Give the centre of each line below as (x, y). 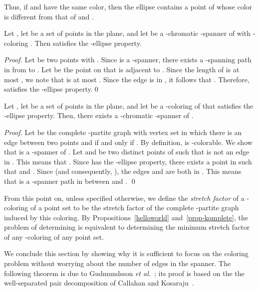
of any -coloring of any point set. (54, 236)
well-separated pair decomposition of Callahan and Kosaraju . (99, 283)
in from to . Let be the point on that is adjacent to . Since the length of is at (122, 69)
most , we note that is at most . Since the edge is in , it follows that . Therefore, (127, 79)
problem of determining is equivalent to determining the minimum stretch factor (127, 227)
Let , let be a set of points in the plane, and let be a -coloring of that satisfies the (129, 105)
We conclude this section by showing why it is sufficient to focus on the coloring (126, 253)
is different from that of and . (49, 16)
